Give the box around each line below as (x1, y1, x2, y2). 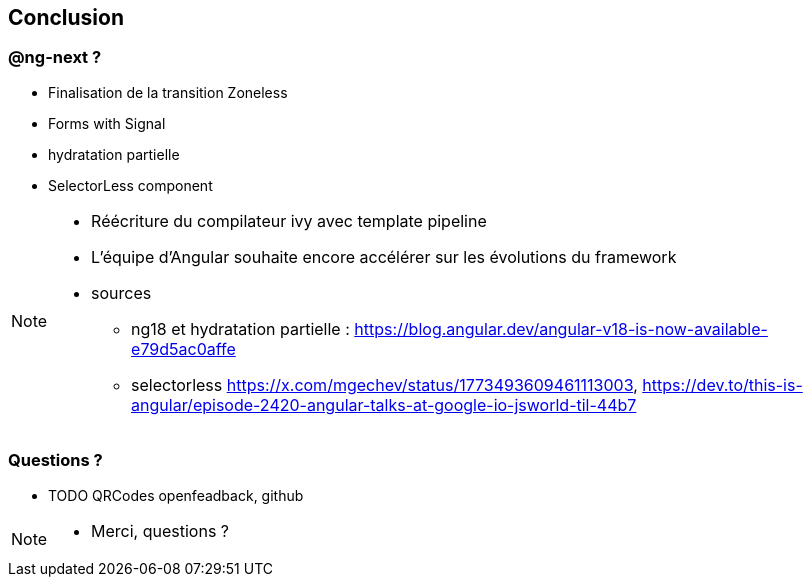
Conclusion (8, 5, 125, 30)
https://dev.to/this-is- (642, 374, 803, 395)
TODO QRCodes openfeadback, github (48, 486, 304, 504)
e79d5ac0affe (131, 338, 236, 359)
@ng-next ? (8, 47, 102, 68)
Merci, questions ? (91, 520, 230, 541)
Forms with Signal (48, 114, 166, 132)
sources (91, 282, 152, 303)
